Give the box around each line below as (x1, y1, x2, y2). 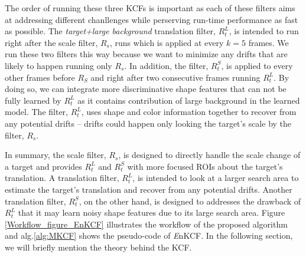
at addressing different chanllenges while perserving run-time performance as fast (5, 13, 298, 25)
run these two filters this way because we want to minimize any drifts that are (5, 48, 288, 60)
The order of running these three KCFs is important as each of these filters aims (5, 2, 295, 14)
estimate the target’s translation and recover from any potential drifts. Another (5, 183, 292, 195)
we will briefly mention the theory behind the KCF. (5, 240, 192, 253)
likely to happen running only (5, 59, 112, 71)
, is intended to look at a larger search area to (132, 172, 299, 184)
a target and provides (5, 160, 82, 172)
